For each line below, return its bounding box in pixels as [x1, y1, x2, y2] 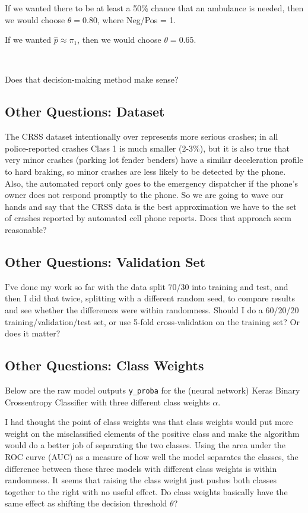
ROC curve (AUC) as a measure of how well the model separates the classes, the [5, 450, 299, 462]
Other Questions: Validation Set [5, 252, 206, 270]
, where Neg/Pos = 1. [97, 13, 176, 26]
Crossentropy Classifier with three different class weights [5, 395, 210, 408]
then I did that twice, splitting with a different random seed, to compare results [5, 292, 295, 304]
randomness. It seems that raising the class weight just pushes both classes [5, 474, 277, 486]
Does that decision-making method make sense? [5, 73, 179, 86]
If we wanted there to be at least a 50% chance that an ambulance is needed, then [5, 2, 304, 14]
